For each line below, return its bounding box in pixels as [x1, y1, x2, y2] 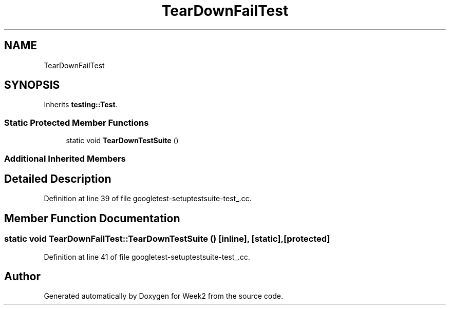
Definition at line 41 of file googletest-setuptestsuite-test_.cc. [44, 252, 250, 261]
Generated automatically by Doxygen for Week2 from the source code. [44, 292, 283, 301]
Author [4, 270, 41, 283]
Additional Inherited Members [4, 153, 126, 164]
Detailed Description [4, 172, 111, 185]
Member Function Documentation [4, 211, 180, 225]
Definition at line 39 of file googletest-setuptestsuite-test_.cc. [44, 194, 252, 203]
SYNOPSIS [4, 79, 60, 92]
